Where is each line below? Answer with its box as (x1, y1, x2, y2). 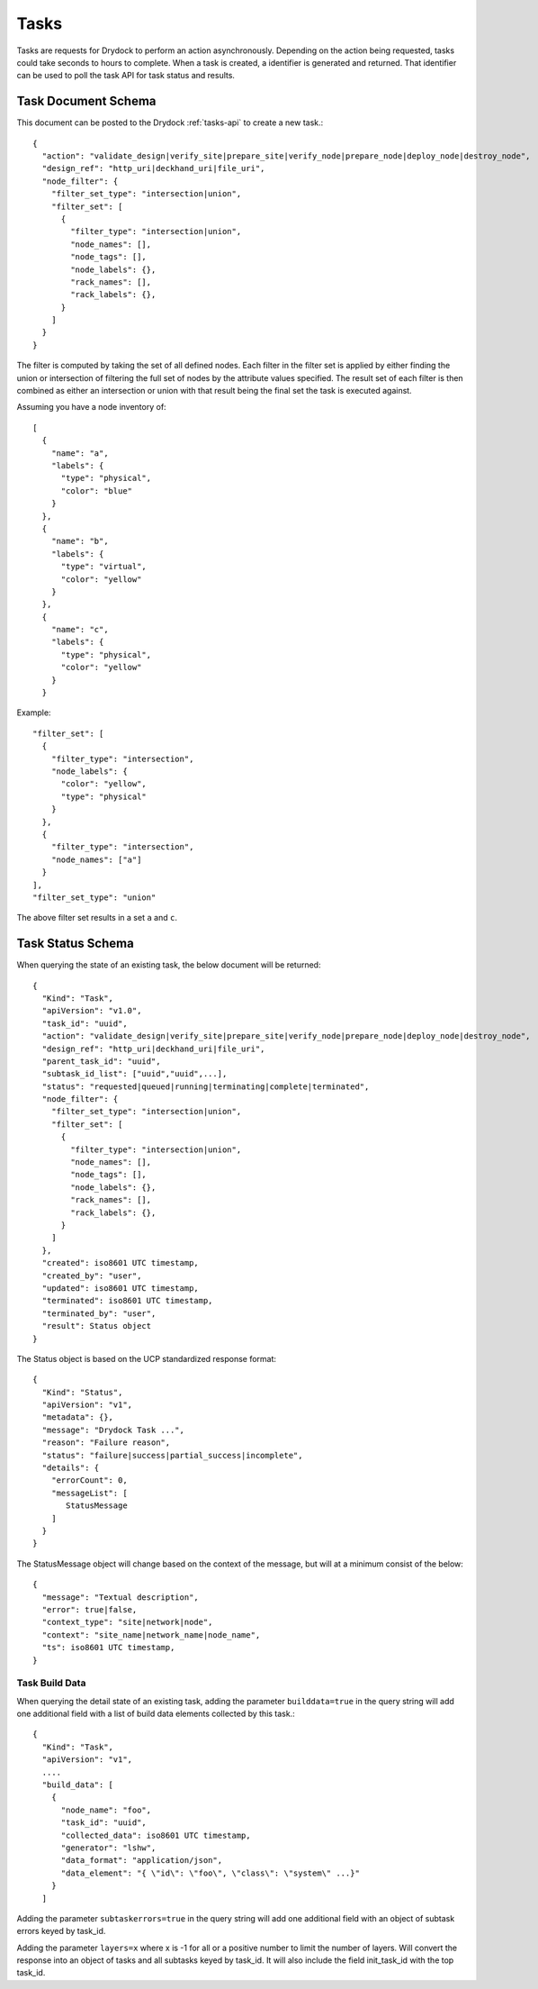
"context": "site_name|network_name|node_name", (41, 1630, 261, 1639)
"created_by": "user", (41, 1270, 142, 1281)
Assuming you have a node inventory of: (16, 402, 166, 413)
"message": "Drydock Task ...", (41, 1424, 184, 1435)
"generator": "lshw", (60, 1842, 157, 1853)
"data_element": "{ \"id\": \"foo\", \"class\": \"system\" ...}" (60, 1867, 360, 1878)
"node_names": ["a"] (50, 854, 142, 865)
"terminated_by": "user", (41, 1308, 157, 1319)
